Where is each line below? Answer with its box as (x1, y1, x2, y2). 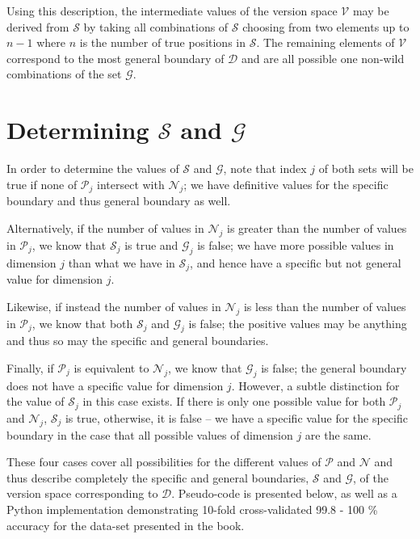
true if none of (6, 175, 78, 192)
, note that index (223, 160, 307, 177)
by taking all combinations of (83, 18, 229, 35)
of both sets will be (318, 160, 414, 177)
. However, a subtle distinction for (231, 377, 400, 394)
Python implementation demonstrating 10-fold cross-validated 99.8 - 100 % (6, 500, 378, 517)
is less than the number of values (243, 297, 406, 314)
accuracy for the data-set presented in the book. (6, 516, 245, 533)
